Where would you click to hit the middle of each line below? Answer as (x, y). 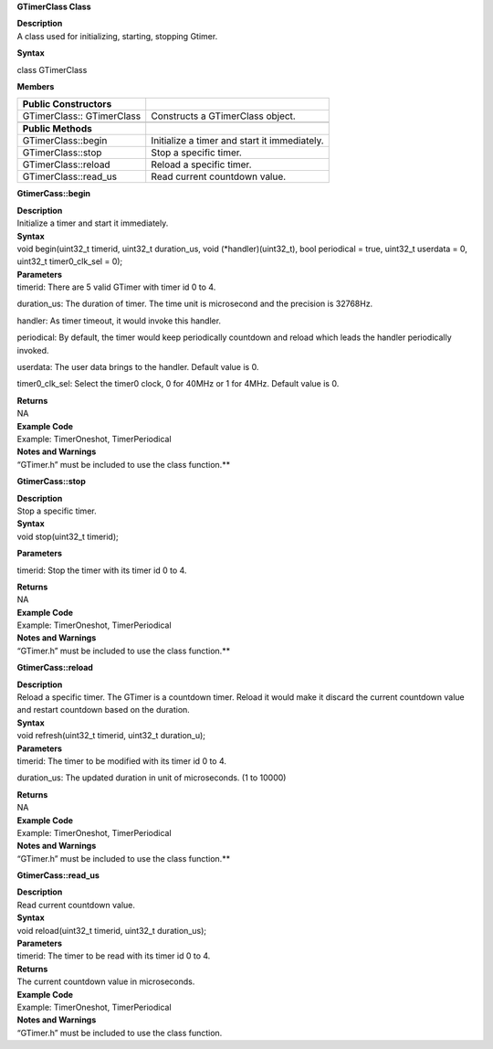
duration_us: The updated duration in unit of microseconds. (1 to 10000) (152, 778)
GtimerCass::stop (52, 482)
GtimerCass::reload (55, 668)
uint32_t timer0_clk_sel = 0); (70, 261)
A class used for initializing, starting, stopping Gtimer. (117, 36)
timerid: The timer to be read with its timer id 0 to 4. (114, 956)
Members (36, 86)
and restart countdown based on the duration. (104, 710)
